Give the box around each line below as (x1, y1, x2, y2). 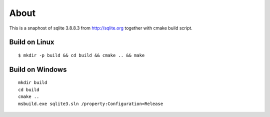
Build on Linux (9, 38, 54, 46)
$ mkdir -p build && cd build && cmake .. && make (18, 52, 145, 58)
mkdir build (18, 80, 47, 85)
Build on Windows (9, 65, 67, 73)
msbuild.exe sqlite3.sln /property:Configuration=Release (18, 100, 163, 106)
